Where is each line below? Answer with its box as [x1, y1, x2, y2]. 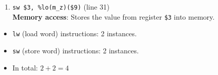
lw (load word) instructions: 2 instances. [12, 28, 137, 39]
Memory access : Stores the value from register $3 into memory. [12, 11, 215, 22]
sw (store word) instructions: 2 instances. [12, 45, 139, 55]
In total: [12, 62, 38, 72]
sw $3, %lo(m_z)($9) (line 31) [12, 2, 110, 12]
